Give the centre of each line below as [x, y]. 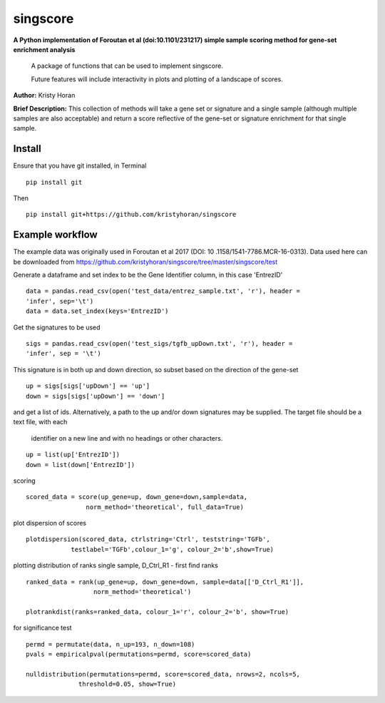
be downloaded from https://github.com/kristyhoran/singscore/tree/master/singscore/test [145, 262]
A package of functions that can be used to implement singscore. [127, 66]
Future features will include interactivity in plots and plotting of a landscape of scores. [157, 79]
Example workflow [55, 235]
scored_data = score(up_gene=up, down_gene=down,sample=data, [137, 497]
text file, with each [40, 422]
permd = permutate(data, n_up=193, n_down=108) [111, 644]
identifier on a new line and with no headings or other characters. [127, 438]
